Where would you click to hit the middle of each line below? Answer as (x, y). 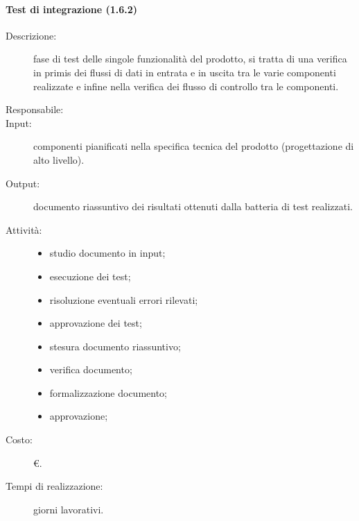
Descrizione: (31, 35)
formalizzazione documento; (108, 392)
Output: (23, 183)
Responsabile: (35, 109)
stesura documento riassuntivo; (115, 346)
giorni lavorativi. (69, 509)
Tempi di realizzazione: (54, 486)
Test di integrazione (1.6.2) (72, 9)
